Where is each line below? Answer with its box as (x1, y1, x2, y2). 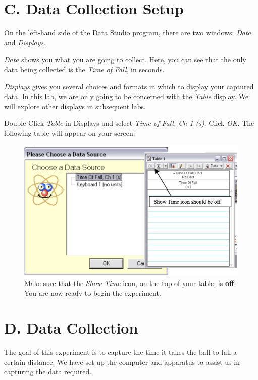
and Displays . (4, 37, 46, 47)
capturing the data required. (4, 366, 92, 377)
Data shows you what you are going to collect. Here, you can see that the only (4, 54, 246, 65)
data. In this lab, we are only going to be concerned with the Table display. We (4, 91, 249, 102)
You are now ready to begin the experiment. (24, 288, 161, 298)
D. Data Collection (4, 317, 138, 338)
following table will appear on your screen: (4, 127, 135, 138)
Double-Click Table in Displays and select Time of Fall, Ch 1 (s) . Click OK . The (4, 118, 254, 128)
